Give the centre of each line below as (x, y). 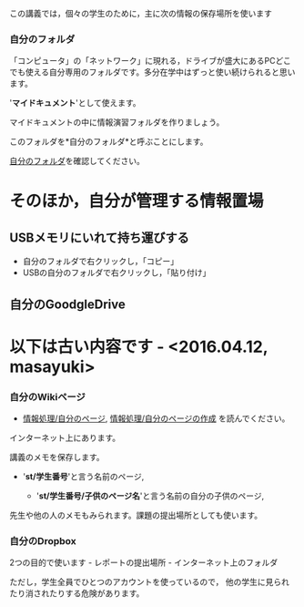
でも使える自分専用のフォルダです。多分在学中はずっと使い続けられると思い (152, 72)
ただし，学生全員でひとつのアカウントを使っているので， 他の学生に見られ (149, 582)
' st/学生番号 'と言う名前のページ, (83, 477)
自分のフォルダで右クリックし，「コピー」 (101, 262)
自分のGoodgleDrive (67, 304)
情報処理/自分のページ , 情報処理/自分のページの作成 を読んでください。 (156, 418)
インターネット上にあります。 (65, 438)
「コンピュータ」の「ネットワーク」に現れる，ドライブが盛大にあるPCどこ (150, 61)
